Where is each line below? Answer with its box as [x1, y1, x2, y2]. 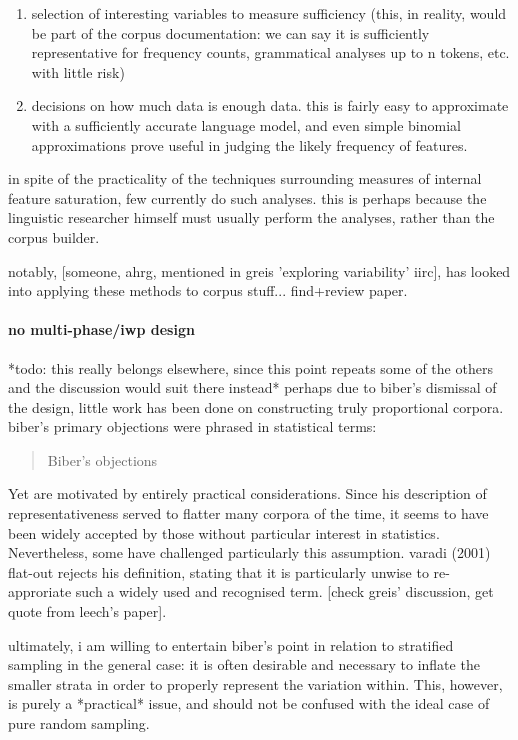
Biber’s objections [47, 449, 158, 470]
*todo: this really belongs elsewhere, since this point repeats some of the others [8, 357, 493, 378]
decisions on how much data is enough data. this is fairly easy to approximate [31, 95, 509, 116]
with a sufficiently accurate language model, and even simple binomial [31, 114, 461, 135]
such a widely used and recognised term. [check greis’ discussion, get [75, 581, 494, 602]
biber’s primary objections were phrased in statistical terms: [8, 416, 377, 437]
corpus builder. [8, 226, 100, 247]
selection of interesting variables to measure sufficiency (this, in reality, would [31, 3, 507, 23]
